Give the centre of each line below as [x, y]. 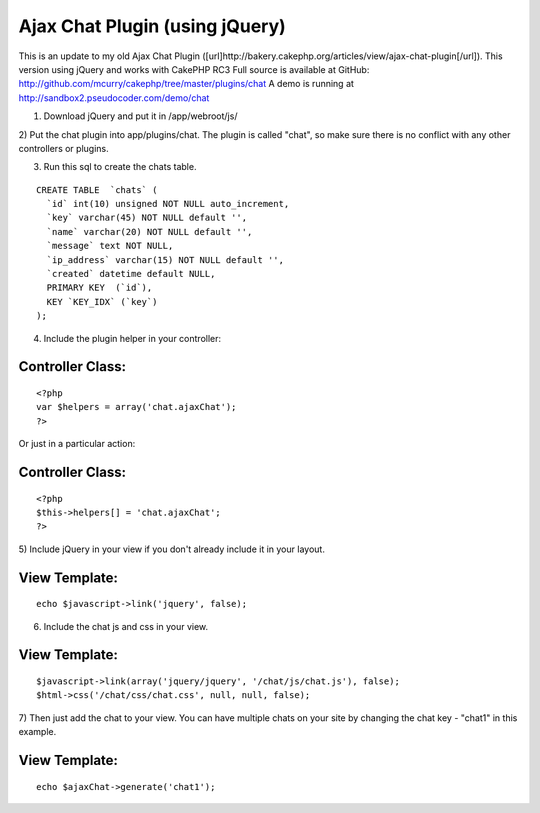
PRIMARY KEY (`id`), [99, 288]
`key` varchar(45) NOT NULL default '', [147, 218]
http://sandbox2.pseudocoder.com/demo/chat [114, 97]
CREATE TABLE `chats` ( [97, 189]
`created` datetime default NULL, [131, 274]
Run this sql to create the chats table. [120, 167]
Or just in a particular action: [77, 444]
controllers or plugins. [63, 148]
